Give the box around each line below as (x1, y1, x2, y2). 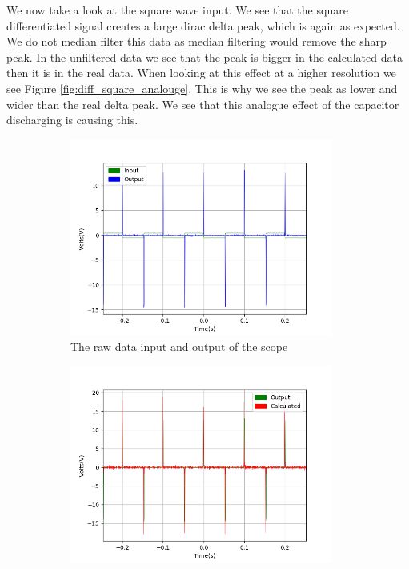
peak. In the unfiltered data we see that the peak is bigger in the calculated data (6, 48, 403, 65)
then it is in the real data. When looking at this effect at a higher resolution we (6, 64, 396, 81)
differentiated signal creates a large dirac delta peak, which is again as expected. (6, 17, 400, 34)
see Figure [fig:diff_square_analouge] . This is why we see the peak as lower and (6, 79, 398, 96)
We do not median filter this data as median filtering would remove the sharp (6, 33, 387, 50)
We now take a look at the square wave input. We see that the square (6, 2, 348, 18)
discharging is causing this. (6, 111, 138, 128)
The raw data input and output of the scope (70, 338, 288, 355)
